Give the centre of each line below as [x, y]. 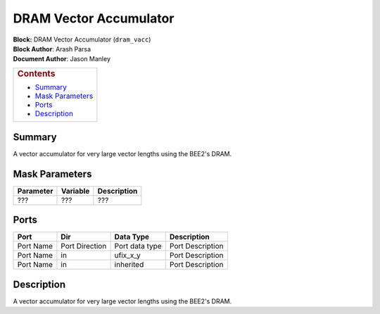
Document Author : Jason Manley [62, 59]
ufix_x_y [127, 256]
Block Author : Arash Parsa [52, 49]
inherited [129, 265]
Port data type [138, 246]
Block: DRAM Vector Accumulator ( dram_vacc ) [82, 39]
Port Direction [84, 246]
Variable [75, 191]
